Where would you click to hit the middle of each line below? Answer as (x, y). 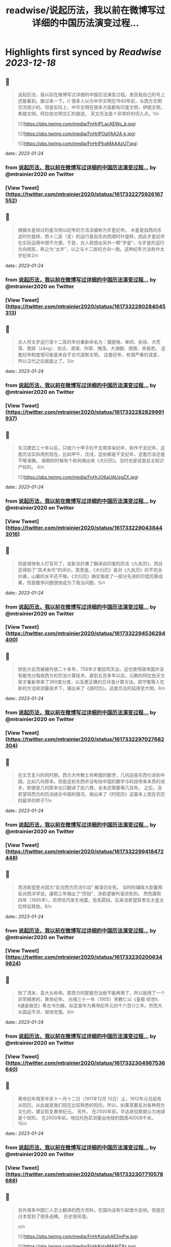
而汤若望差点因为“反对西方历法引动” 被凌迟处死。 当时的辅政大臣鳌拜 (90, 887)
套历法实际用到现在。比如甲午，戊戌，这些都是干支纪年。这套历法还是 (91, 454)
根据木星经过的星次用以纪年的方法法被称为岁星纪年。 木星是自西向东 (90, 230)
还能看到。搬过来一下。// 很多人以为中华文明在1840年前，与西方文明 (90, 101)
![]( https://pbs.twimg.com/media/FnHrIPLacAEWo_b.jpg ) (77, 124)
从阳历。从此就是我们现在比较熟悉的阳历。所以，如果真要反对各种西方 (91, 1105)
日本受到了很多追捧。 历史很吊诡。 (54, 1216)
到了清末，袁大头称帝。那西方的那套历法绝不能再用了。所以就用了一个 (91, 993)
